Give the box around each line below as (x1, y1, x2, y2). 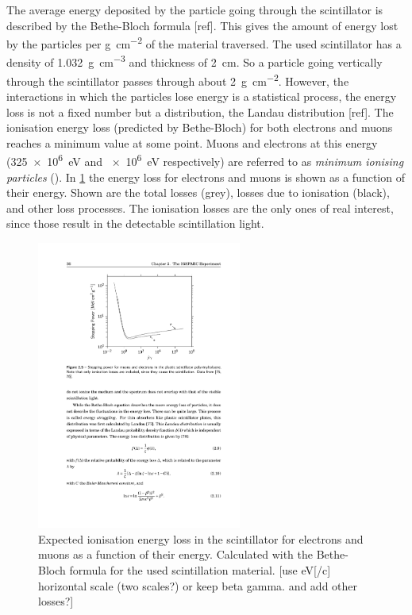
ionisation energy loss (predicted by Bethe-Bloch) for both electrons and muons (6, 119, 393, 136)
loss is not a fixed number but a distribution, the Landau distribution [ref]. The (6, 103, 394, 120)
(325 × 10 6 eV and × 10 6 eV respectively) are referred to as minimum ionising (6, 151, 404, 169)
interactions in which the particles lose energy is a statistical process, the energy (6, 87, 397, 104)
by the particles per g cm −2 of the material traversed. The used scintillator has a (6, 33, 402, 52)
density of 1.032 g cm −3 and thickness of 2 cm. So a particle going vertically (6, 52, 383, 71)
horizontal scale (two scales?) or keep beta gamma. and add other (38, 577, 358, 594)
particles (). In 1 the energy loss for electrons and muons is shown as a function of (6, 168, 405, 185)
